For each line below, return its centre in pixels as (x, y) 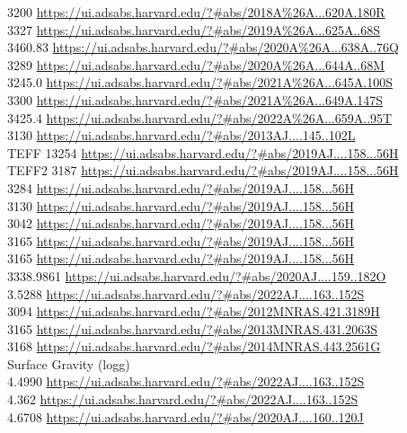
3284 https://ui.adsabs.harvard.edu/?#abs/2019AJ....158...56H (181, 187)
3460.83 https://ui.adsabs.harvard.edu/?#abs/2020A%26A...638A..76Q (203, 47)
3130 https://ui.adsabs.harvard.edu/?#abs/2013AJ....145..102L (181, 135)
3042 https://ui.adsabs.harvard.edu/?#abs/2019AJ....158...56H (181, 223)
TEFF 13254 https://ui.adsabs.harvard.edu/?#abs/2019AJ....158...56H (203, 152)
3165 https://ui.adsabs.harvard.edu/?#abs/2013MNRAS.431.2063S (193, 328)
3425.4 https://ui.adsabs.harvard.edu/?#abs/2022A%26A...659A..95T (200, 117)
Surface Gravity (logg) (69, 363)
